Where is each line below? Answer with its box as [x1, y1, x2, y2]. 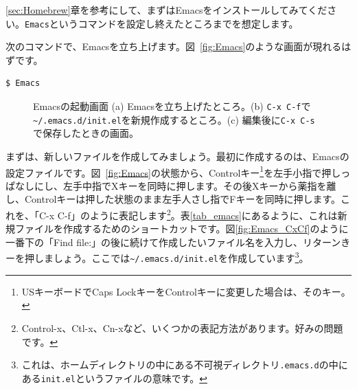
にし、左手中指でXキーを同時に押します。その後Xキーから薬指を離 [34, 178, 336, 192]
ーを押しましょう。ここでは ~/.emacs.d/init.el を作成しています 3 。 [5, 249, 309, 265]
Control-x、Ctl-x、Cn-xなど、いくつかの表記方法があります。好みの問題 [21, 320, 343, 335]
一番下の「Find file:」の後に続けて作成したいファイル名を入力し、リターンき [5, 234, 351, 249]
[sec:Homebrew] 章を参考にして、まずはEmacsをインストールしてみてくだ [5, 3, 327, 16]
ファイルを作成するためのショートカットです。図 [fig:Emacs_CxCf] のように [14, 221, 349, 236]
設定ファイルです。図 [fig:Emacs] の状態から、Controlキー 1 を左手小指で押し [5, 163, 341, 179]
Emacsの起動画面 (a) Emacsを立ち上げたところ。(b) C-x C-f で [33, 99, 311, 113]
